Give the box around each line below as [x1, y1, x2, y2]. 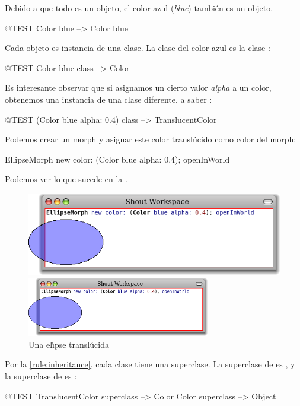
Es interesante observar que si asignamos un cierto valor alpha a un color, [5, 81, 272, 94]
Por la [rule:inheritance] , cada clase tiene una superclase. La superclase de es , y [5, 358, 295, 370]
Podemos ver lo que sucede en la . [5, 173, 127, 185]
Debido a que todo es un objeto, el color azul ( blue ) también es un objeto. [5, 2, 273, 14]
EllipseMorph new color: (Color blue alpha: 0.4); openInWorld [5, 153, 230, 165]
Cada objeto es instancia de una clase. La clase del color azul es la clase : [5, 42, 270, 54]
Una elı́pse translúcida [28, 338, 109, 350]
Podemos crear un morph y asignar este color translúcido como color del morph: [5, 133, 296, 145]
